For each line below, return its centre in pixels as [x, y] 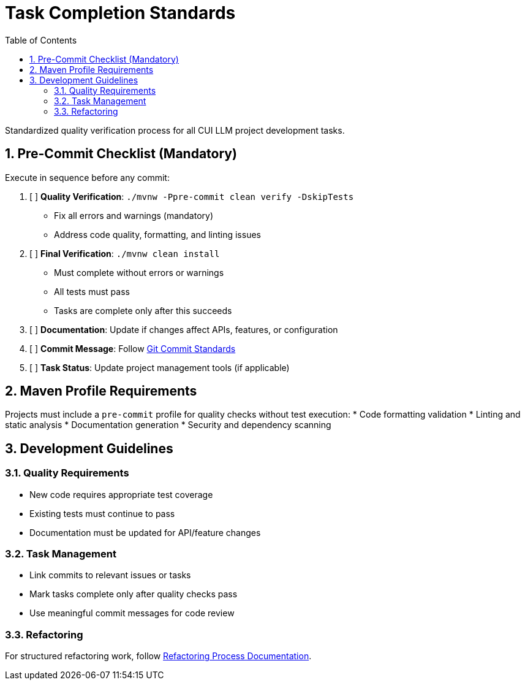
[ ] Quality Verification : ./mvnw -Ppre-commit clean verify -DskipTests [192, 196]
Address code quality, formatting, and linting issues [157, 234]
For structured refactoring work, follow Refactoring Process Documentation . [158, 656]
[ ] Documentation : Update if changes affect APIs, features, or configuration [184, 329]
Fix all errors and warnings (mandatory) [134, 215]
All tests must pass [92, 291]
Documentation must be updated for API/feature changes [145, 532]
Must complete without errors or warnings [139, 272]
